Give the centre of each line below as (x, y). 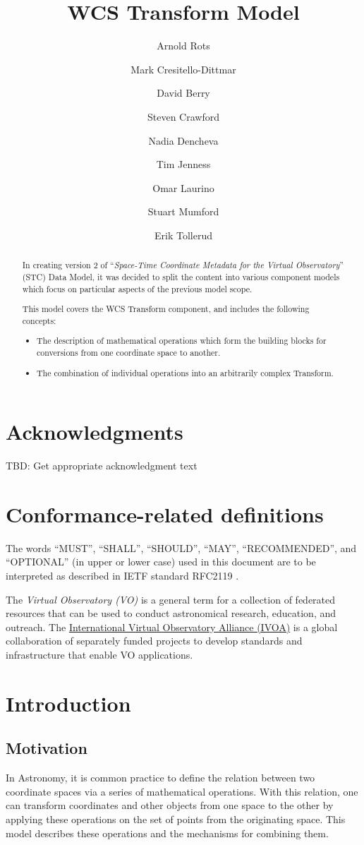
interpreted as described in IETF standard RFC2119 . (122, 576)
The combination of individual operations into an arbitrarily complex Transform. (185, 372)
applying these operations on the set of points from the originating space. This (176, 819)
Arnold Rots (183, 46)
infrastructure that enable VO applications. (99, 654)
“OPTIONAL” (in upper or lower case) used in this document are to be (161, 562)
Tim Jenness (183, 164)
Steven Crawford (183, 116)
